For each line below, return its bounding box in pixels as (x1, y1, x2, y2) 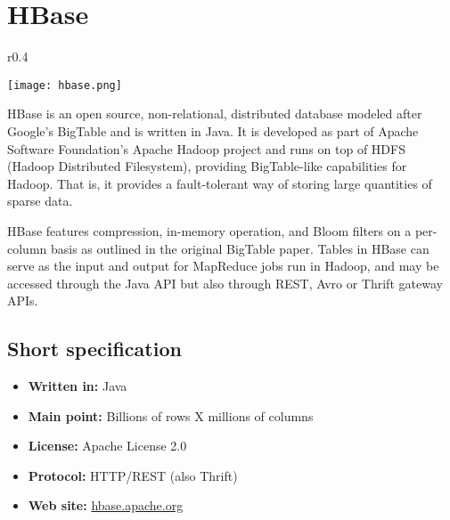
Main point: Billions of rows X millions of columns (28, 406, 314, 425)
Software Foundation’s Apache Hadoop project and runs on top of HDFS (7, 139, 405, 158)
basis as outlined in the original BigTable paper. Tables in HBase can (50, 239, 430, 257)
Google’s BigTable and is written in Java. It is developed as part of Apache (7, 121, 419, 140)
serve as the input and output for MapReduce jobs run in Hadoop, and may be (7, 256, 439, 275)
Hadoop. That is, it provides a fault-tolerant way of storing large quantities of (7, 174, 432, 192)
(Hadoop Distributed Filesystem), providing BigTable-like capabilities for (7, 157, 407, 175)
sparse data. (7, 191, 73, 210)
